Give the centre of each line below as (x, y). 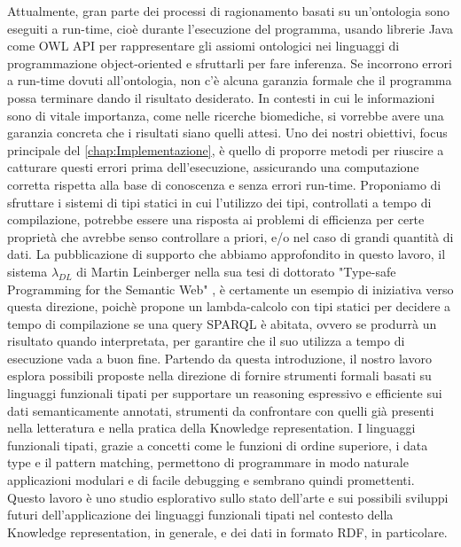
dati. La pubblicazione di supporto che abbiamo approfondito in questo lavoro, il (227, 254)
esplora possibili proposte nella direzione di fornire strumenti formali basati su (219, 375)
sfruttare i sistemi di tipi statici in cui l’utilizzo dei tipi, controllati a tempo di (219, 202)
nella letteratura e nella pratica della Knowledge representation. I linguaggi (211, 428)
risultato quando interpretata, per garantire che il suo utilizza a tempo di (206, 341)
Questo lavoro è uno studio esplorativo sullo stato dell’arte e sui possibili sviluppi (228, 497)
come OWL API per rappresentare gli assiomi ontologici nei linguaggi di (203, 46)
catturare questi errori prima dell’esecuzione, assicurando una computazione (213, 167)
